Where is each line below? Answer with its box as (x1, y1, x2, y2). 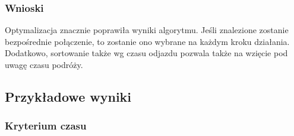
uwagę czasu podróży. (5, 59, 83, 70)
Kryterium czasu (5, 118, 87, 133)
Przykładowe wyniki (5, 87, 132, 105)
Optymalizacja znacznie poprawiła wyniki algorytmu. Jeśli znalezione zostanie (5, 24, 289, 36)
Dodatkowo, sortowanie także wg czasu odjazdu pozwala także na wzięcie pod (5, 47, 288, 59)
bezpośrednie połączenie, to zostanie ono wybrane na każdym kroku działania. (5, 35, 290, 47)
